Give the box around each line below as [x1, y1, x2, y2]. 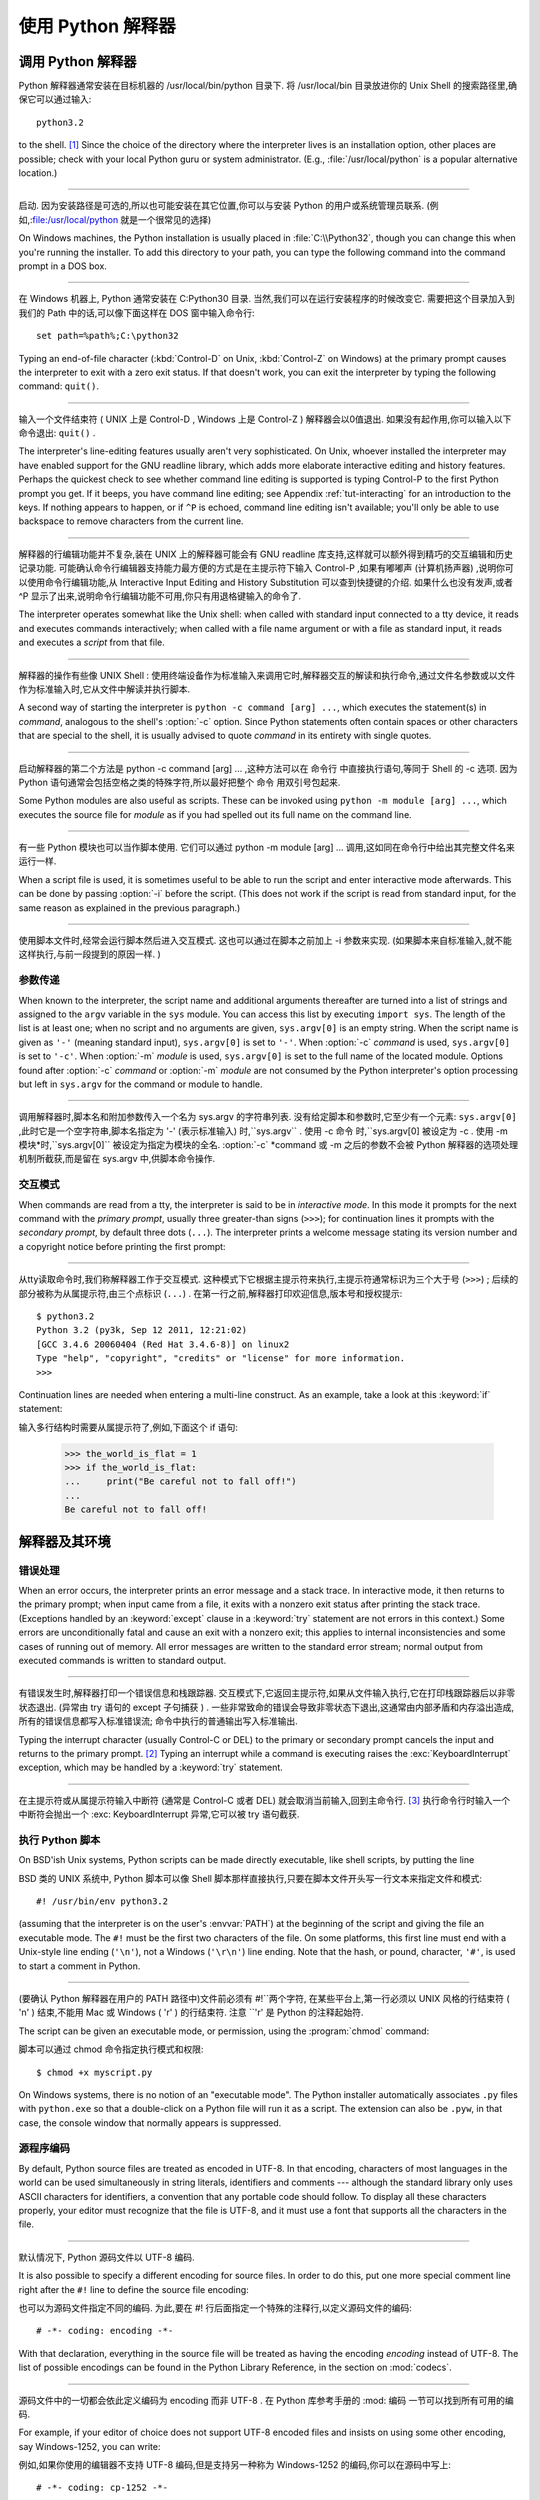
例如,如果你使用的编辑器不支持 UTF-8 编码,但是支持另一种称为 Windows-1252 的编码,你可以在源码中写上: [18, 2459, 452, 2471]
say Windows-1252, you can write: [18, 2440, 161, 2452]
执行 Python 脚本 [18, 1833, 101, 1847]
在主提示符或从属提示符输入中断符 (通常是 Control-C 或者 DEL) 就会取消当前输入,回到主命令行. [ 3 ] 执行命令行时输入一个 [18, 1794, 511, 1806]
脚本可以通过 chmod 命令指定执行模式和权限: [18, 2043, 204, 2055]
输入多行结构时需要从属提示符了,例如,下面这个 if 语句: [18, 1421, 239, 1433]
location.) [18, 167, 58, 179]
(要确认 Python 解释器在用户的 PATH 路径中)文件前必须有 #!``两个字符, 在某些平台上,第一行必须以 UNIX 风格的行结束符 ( [18, 1992, 510, 2004]
